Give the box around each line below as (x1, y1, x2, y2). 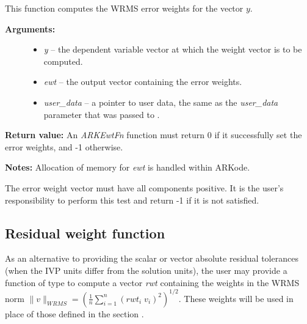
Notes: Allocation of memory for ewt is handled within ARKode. (5, 161, 250, 174)
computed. (43, 54, 83, 67)
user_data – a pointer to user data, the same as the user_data (43, 95, 278, 108)
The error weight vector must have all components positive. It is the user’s (5, 181, 284, 194)
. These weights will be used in (178, 292, 294, 304)
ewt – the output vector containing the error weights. (43, 75, 242, 88)
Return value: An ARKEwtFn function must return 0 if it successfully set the (5, 128, 302, 141)
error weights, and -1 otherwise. (5, 140, 123, 153)
